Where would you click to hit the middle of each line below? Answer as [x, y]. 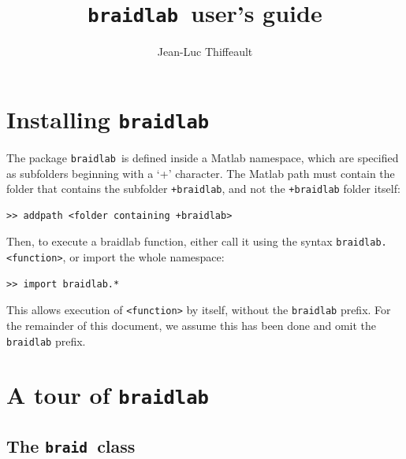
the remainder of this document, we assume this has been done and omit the [192, 325]
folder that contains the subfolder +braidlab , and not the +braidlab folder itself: [203, 189]
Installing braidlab [108, 118]
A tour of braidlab [108, 395]
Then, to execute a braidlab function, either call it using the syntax [169, 241]
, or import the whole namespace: [143, 257]
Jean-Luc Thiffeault [205, 52]
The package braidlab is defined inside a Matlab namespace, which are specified [203, 157]
